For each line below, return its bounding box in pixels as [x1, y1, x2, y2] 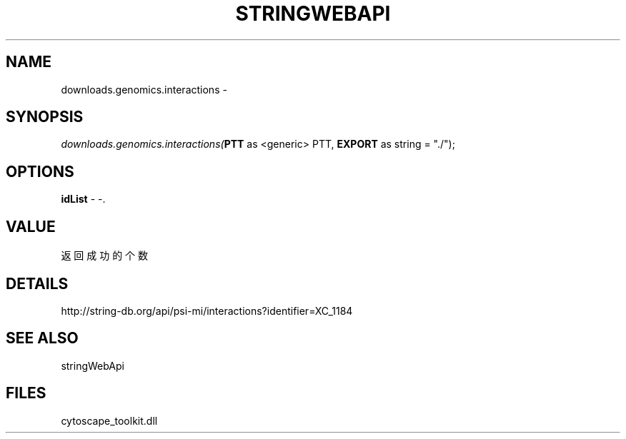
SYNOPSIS [6, 108, 84, 126]
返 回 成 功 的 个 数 [61, 249, 149, 262]
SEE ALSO [6, 329, 79, 348]
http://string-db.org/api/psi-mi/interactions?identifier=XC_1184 [61, 304, 353, 317]
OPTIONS [6, 162, 74, 181]
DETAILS [6, 274, 69, 293]
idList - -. [61, 193, 106, 206]
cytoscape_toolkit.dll [61, 414, 158, 427]
